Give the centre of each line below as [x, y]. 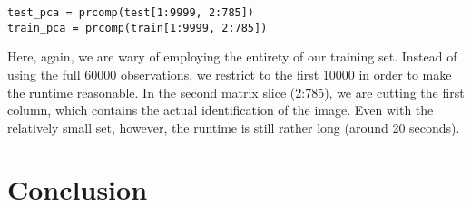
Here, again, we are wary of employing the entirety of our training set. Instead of [232, 56]
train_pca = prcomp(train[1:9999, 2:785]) [137, 28]
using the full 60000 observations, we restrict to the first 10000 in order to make [230, 74]
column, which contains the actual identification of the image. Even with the [221, 110]
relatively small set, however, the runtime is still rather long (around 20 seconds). [234, 127]
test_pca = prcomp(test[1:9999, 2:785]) [131, 13]
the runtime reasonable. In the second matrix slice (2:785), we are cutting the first [236, 92]
